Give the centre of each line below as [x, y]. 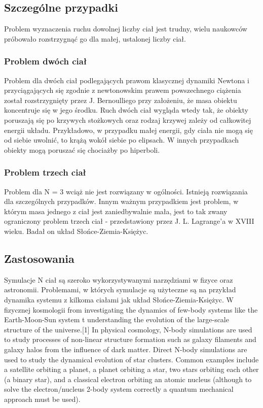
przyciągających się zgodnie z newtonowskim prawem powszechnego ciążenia [123, 90]
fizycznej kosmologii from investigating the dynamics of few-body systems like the [131, 309]
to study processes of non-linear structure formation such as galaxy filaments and [130, 339]
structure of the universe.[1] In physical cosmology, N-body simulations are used [128, 329]
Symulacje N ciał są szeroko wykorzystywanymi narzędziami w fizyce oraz [119, 279]
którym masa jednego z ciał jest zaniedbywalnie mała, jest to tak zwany [116, 211]
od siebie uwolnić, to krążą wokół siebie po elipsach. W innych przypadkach [122, 140]
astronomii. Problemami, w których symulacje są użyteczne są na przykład [120, 290]
